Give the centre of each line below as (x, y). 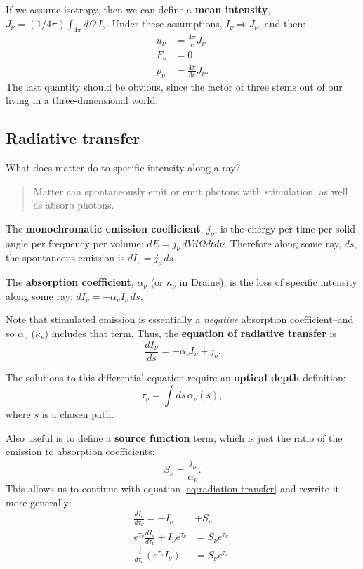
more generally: (39, 502)
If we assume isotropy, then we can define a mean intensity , (138, 9)
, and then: (282, 23)
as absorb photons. (74, 205)
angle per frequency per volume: (75, 243)
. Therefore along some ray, (283, 243)
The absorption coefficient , (70, 282)
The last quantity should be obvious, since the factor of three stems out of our (174, 86)
